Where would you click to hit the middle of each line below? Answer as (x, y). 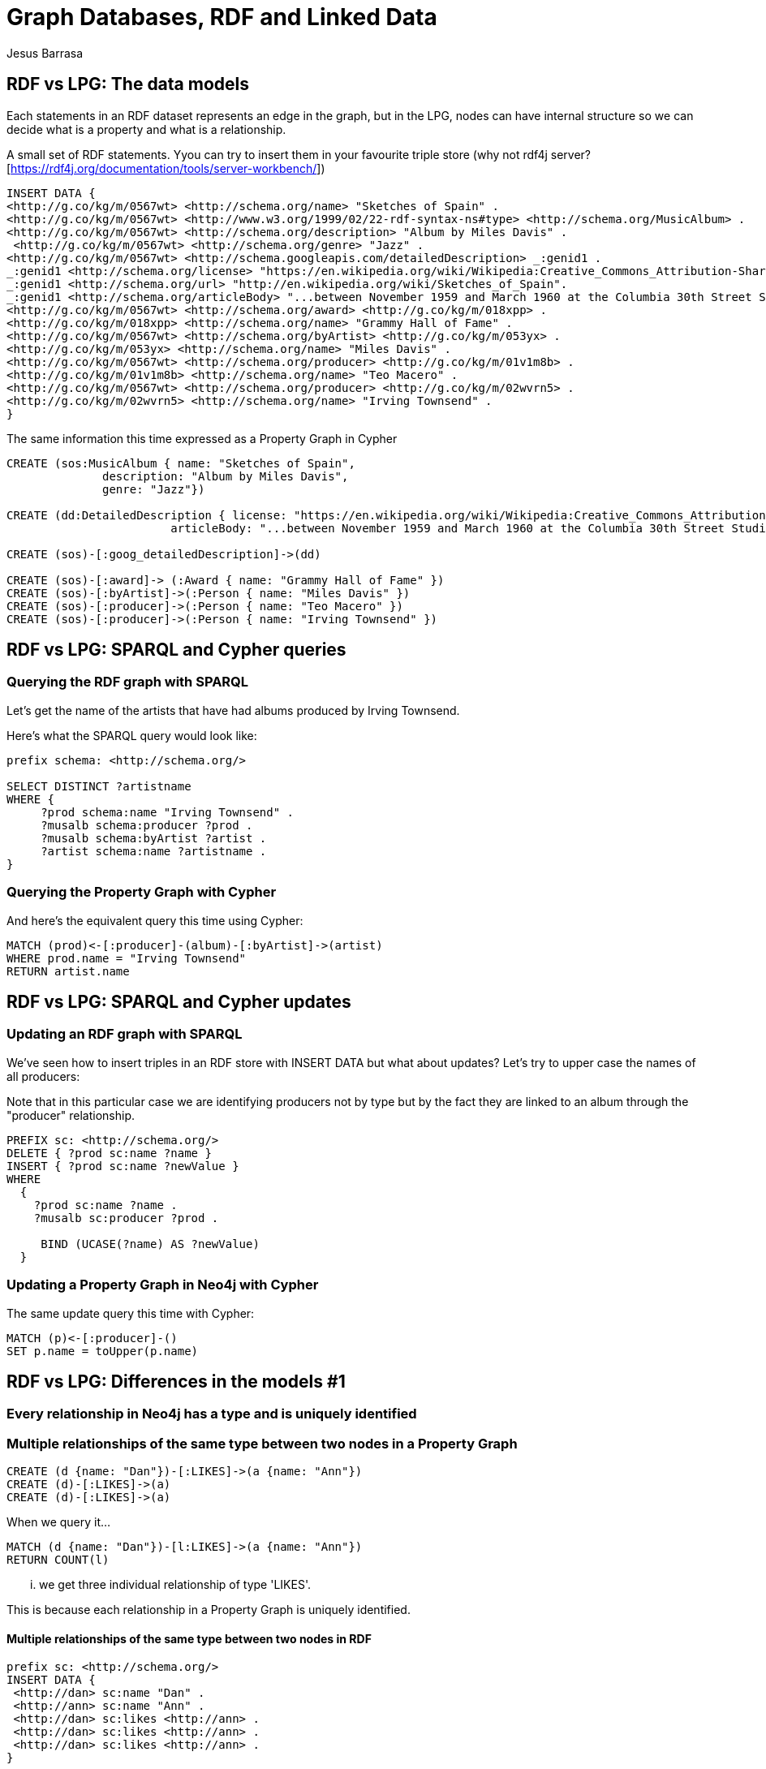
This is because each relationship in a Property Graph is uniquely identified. (209, 1610)
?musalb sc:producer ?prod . (126, 1218)
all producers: (43, 1076)
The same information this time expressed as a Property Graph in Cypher (202, 438)
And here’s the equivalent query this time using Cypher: (155, 920)
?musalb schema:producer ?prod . (147, 825)
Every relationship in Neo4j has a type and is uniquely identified (212, 1414)
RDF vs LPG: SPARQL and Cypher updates (179, 1001)
